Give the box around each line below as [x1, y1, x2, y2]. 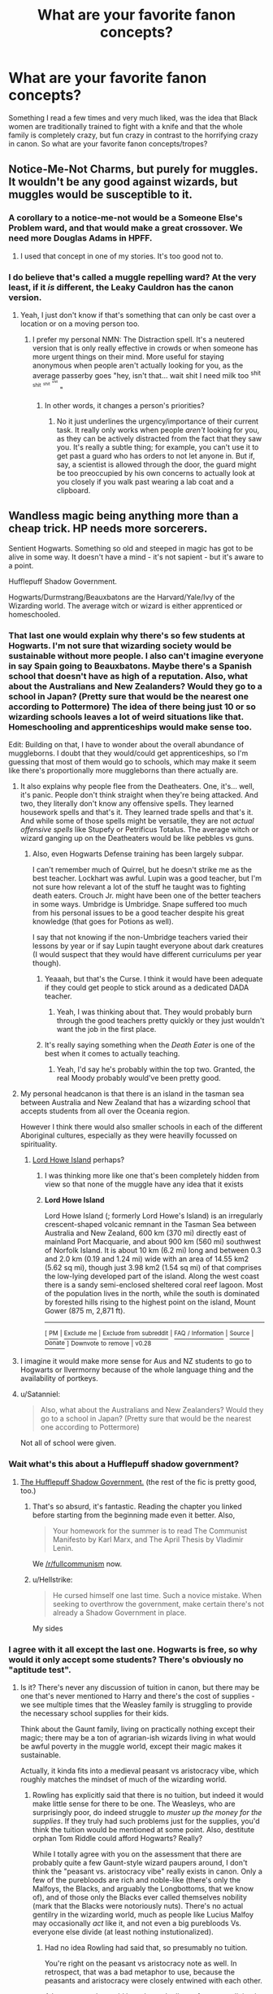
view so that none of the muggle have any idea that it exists [44, 1179, 244, 1189]
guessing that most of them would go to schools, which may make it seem [8, 757, 257, 767]
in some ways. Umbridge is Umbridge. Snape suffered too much [32, 899, 248, 909]
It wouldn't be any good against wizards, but [8, 175, 238, 189]
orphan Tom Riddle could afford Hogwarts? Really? [32, 1834, 203, 1844]
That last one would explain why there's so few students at [8, 629, 245, 641]
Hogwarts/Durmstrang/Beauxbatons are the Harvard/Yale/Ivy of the [8, 592, 236, 602]
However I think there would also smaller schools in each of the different [19, 1122, 263, 1132]
